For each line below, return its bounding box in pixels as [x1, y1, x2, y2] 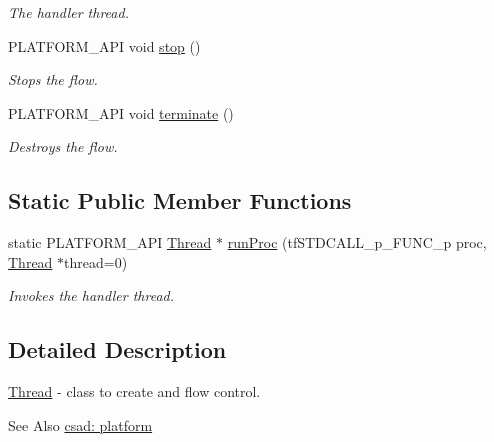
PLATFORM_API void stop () [8, 35, 201, 56]
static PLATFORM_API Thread [8, 232, 212, 253]
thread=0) [64, 251, 128, 272]
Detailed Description [8, 334, 227, 365]
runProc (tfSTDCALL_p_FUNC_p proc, [227, 232, 487, 253]
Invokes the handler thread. [8, 285, 175, 306]
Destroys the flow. [8, 136, 118, 157]
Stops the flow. [8, 69, 98, 90]
